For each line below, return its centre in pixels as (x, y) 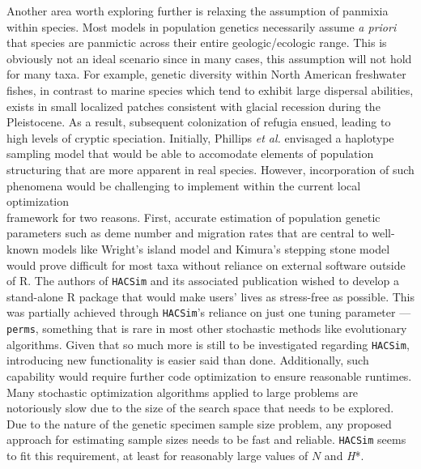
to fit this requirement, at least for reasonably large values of (157, 455)
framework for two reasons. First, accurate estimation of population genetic (193, 217)
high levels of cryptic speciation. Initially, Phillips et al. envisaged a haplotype (200, 137)
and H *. (344, 455)
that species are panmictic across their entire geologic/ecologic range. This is (197, 43)
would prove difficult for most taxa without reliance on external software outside (206, 264)
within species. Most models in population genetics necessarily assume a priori (202, 26)
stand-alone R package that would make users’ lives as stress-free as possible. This (210, 296)
